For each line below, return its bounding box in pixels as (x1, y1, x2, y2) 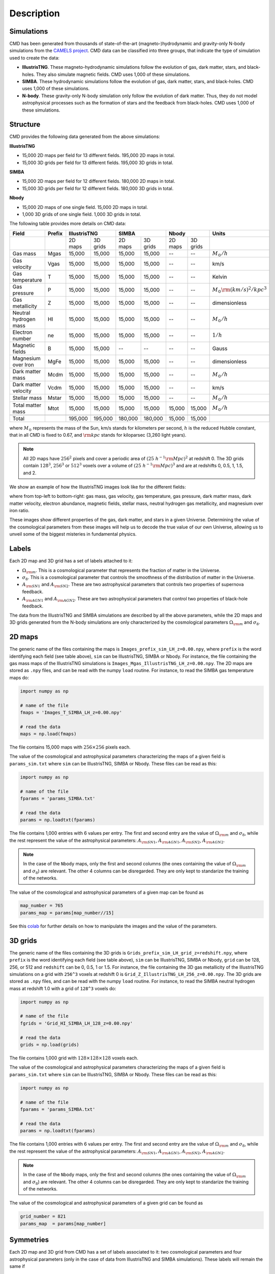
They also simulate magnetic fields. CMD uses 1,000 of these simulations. (36, 71, 191, 77)
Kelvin (212, 273, 227, 280)
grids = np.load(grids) (20, 1042, 80, 1048)
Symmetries (9, 1236, 49, 1244)
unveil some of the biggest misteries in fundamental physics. (9, 531, 137, 537)
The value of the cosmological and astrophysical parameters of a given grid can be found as (9, 1200, 203, 1206)
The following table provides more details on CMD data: (9, 221, 127, 227)
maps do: (9, 674, 29, 680)
